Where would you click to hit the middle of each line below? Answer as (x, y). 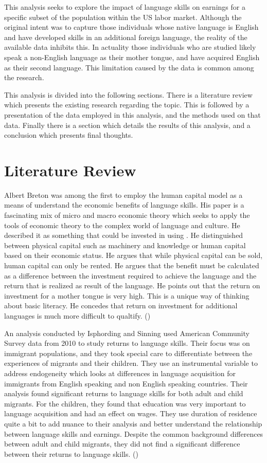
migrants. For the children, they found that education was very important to (125, 403)
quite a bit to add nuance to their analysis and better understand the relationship (133, 423)
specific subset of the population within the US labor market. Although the (123, 17)
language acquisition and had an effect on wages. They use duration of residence (131, 413)
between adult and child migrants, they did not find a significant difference (122, 444)
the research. (24, 77)
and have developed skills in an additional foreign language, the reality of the (126, 37)
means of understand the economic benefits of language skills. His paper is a (124, 205)
